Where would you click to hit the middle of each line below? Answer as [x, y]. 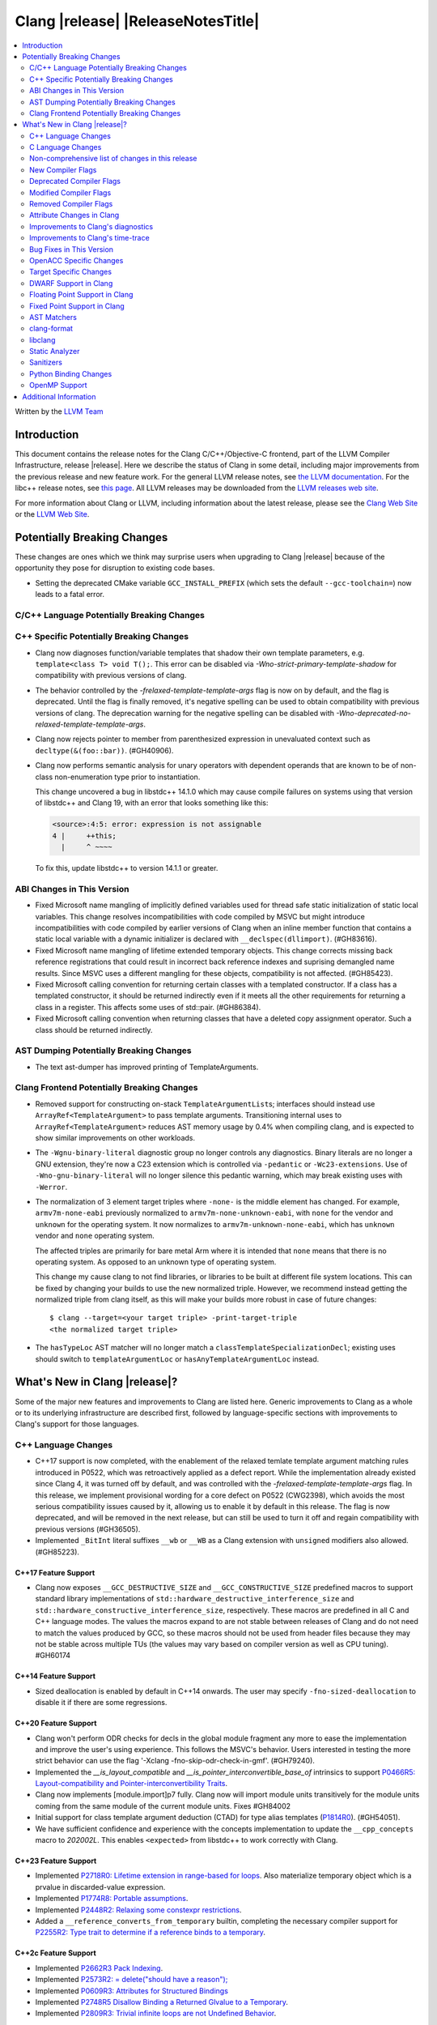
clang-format [51, 329]
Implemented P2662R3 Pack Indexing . [99, 1967]
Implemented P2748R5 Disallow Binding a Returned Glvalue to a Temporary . [162, 2002]
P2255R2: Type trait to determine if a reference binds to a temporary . [151, 1933]
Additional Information [59, 396]
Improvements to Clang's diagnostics [91, 226]
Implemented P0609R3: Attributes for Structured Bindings [132, 1991]
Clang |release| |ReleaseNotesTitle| [137, 21]
